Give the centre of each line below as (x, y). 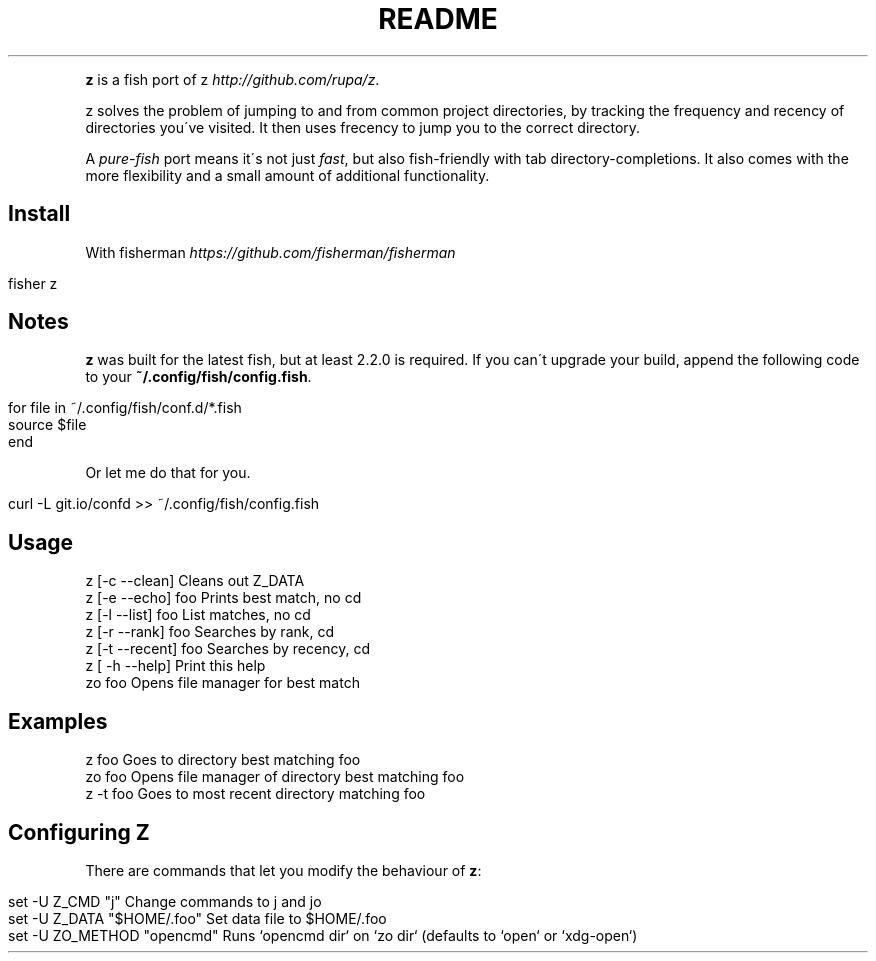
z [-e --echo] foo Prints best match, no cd (223, 598)
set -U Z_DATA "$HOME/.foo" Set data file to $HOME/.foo (197, 918)
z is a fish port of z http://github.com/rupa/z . (232, 79)
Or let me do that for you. (168, 473)
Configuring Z (79, 832)
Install (39, 214)
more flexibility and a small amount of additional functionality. (287, 175)
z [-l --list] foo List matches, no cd (198, 615)
